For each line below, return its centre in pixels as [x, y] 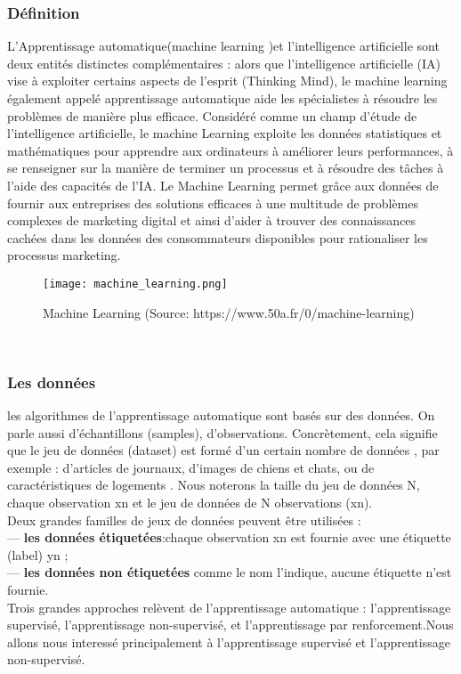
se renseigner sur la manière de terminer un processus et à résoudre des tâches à [226, 168]
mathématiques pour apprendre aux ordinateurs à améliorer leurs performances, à [230, 150]
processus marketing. [64, 255]
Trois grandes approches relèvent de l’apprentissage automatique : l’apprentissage [229, 607]
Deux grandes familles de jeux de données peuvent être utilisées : [184, 520]
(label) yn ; [38, 554]
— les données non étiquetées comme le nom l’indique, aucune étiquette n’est [230, 572]
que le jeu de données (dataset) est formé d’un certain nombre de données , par [223, 450]
